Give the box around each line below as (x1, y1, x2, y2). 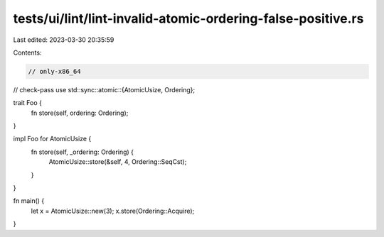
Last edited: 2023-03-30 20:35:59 (13, 35, 114, 44)
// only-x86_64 (28, 67, 81, 75)
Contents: (13, 48, 42, 57)
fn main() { (13, 197, 45, 205)
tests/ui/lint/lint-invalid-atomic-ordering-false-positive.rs (13, 11, 364, 26)
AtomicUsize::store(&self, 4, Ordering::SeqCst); (48, 158, 187, 166)
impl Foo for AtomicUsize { (13, 135, 92, 143)
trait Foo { (13, 99, 43, 107)
